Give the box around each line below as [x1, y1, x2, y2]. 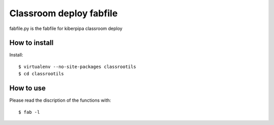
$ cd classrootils [18, 71, 64, 77]
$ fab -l [18, 109, 40, 115]
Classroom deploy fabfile [9, 8, 118, 19]
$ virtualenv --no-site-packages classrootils [18, 64, 136, 70]
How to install [9, 39, 54, 47]
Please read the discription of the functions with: [9, 97, 111, 104]
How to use [9, 84, 46, 92]
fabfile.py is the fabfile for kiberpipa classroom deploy [9, 25, 123, 32]
